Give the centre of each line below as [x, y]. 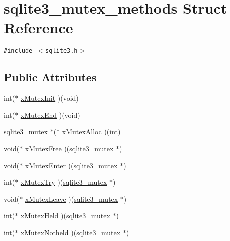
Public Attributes [50, 77]
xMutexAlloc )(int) [91, 131]
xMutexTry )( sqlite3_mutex [64, 182]
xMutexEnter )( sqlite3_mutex [71, 165]
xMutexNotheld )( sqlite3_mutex [71, 232]
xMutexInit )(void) [50, 98]
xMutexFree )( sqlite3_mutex [69, 148]
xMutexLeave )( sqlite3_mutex [72, 198]
